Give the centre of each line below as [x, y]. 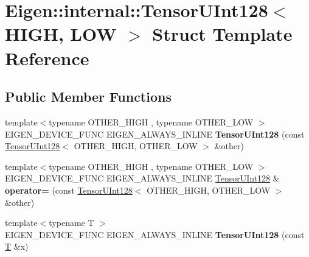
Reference [47, 58]
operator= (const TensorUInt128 [69, 190]
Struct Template [222, 34]
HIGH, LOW [61, 34]
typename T [71, 223]
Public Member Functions [88, 97]
